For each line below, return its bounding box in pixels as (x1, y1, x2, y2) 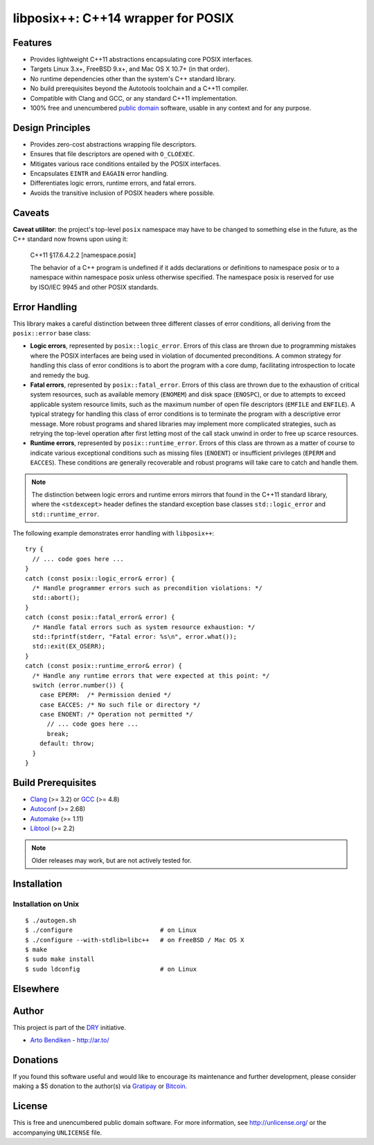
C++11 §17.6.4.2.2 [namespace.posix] (30, 251, 136, 259)
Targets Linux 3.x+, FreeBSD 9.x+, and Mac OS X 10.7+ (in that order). (30, 65, 230, 73)
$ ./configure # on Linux (25, 926, 197, 934)
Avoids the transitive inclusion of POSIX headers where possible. (30, 188, 215, 197)
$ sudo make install (25, 955, 95, 963)
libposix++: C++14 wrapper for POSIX (12, 10, 235, 26)
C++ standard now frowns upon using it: (12, 235, 128, 243)
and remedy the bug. (30, 371, 90, 379)
